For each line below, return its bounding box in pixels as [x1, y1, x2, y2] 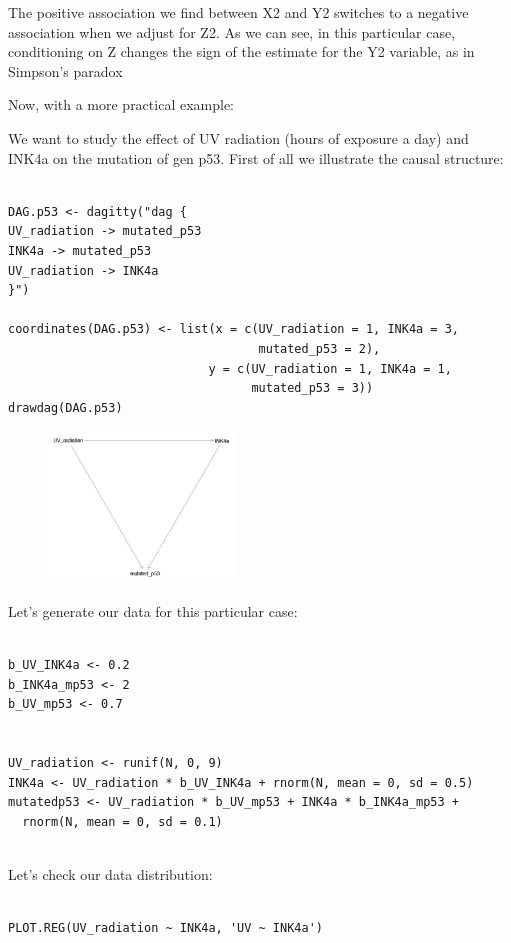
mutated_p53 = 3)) [251, 381, 374, 396]
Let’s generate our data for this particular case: [8, 600, 298, 621]
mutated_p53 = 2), [258, 341, 381, 356]
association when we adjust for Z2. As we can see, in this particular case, [8, 21, 456, 42]
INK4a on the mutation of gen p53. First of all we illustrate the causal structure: [8, 147, 504, 168]
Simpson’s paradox [8, 60, 123, 81]
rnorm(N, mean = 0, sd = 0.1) [22, 814, 223, 829]
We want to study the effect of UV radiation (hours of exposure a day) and [8, 127, 469, 148]
